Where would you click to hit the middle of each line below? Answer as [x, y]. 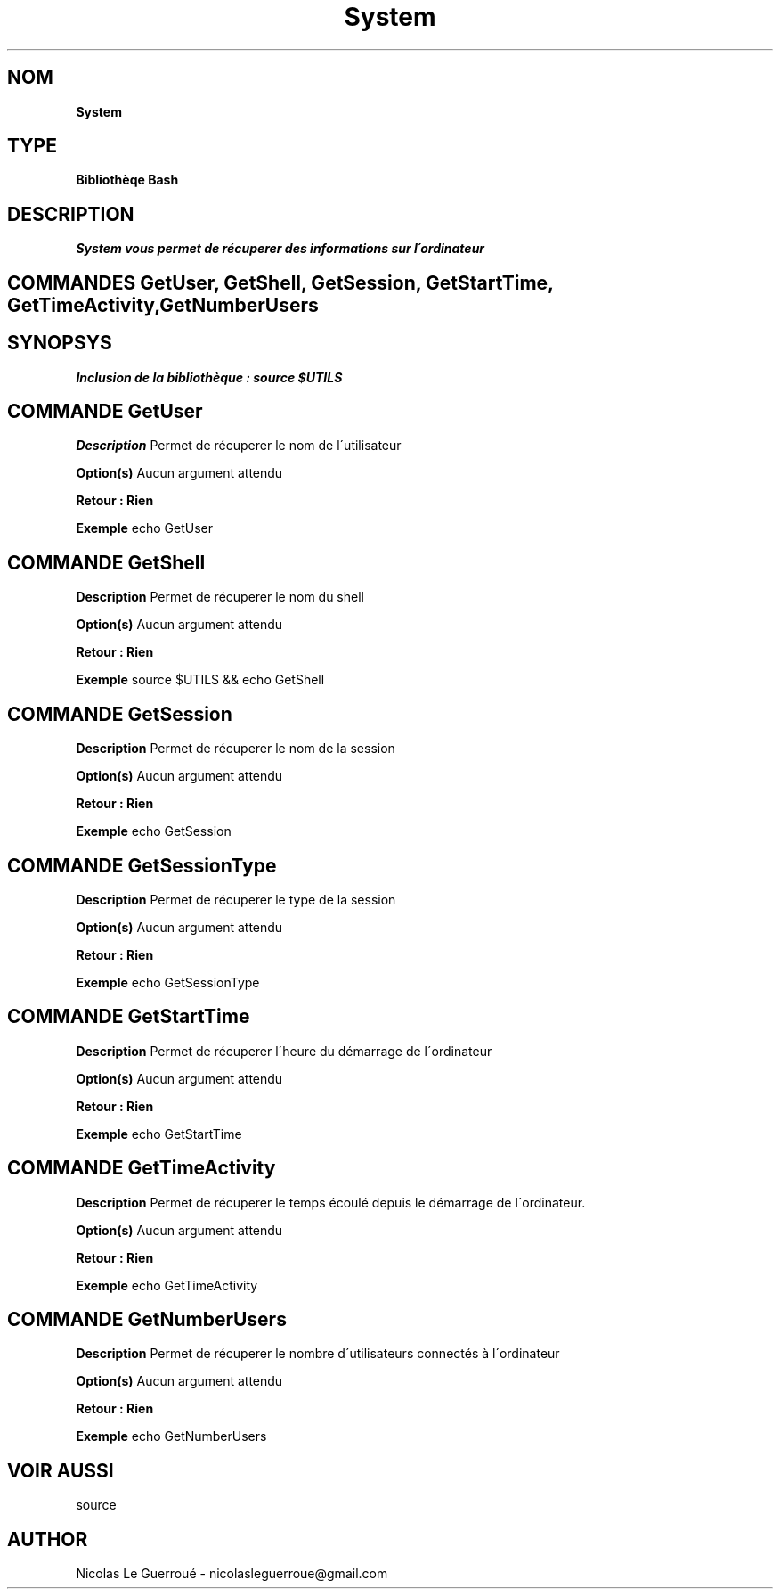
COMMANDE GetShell [106, 562]
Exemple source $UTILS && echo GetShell [200, 680]
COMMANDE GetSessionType [142, 865]
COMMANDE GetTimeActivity [142, 1168]
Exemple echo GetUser [144, 528]
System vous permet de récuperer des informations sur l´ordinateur [280, 249]
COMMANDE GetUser [105, 411]
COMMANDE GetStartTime [129, 1017]
